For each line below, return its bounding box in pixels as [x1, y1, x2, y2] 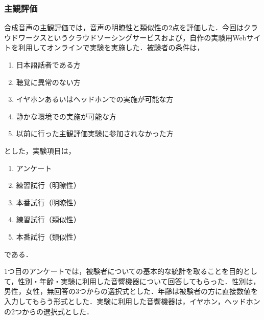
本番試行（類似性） [16, 231, 81, 242]
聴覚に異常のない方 [16, 76, 81, 87]
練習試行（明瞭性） [16, 180, 81, 190]
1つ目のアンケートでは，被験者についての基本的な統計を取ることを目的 [4, 266, 244, 276]
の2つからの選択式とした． [4, 306, 93, 316]
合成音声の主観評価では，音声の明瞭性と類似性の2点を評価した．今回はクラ [4, 22, 258, 33]
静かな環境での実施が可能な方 [16, 111, 116, 121]
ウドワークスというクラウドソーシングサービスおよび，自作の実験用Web [4, 32, 247, 42]
